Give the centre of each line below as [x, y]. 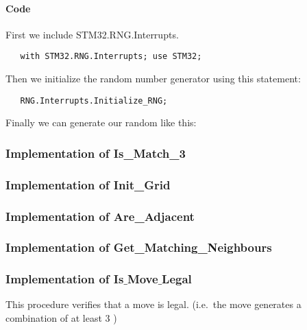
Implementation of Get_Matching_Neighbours [139, 247]
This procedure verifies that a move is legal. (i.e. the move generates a [153, 304]
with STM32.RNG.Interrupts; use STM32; [111, 57]
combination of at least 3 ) [61, 318]
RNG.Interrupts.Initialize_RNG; [94, 101]
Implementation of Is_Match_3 [96, 153]
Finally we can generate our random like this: [101, 122]
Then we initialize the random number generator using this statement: [153, 79]
